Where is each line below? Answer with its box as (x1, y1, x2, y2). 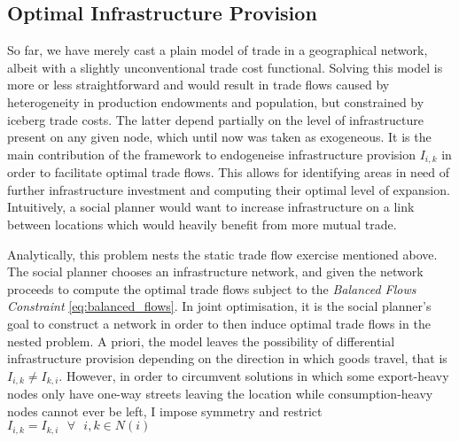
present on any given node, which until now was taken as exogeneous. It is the (7, 128, 432, 146)
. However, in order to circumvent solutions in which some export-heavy (58, 366, 449, 384)
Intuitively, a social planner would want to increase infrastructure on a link (7, 198, 415, 216)
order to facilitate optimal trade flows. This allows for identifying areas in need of (7, 163, 450, 182)
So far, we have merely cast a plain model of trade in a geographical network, (7, 41, 428, 59)
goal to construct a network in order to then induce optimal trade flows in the (7, 314, 431, 332)
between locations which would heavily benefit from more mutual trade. (7, 215, 397, 233)
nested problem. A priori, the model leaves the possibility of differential (7, 331, 395, 350)
